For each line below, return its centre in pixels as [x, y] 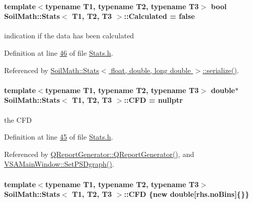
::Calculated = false [160, 16]
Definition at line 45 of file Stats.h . [59, 137]
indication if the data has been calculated [69, 36]
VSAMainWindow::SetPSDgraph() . [59, 164]
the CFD [18, 119]
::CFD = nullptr [153, 100]
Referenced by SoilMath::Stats [52, 70]
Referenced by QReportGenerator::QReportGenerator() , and [99, 154]
